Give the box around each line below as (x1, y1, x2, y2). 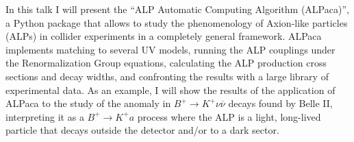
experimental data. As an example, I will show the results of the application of (5, 82, 336, 97)
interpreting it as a (5, 109, 84, 123)
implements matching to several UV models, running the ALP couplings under (5, 42, 336, 56)
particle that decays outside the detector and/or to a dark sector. (5, 123, 279, 137)
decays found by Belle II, (228, 96, 333, 110)
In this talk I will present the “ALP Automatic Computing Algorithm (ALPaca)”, (5, 2, 349, 16)
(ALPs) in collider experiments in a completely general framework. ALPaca (5, 29, 322, 43)
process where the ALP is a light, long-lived (137, 109, 321, 123)
